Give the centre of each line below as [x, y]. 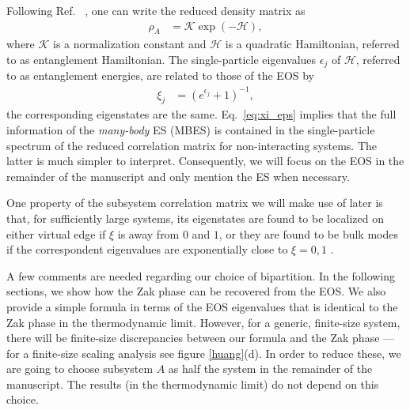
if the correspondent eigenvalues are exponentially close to [147, 249]
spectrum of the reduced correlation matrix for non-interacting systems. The [192, 145]
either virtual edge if [56, 233]
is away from [148, 233]
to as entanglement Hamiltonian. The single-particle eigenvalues [161, 60]
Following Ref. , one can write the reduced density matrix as [156, 10]
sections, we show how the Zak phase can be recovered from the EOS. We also [196, 291]
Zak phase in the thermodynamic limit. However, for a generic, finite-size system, [203, 322]
